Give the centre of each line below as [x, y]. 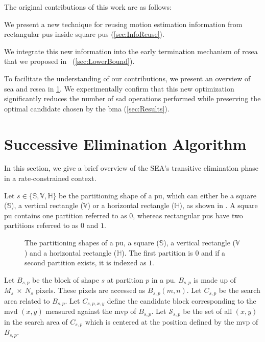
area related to [27, 300]
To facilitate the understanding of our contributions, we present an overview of [127, 78]
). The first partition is [157, 252]
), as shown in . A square [219, 205]
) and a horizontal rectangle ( [71, 252]
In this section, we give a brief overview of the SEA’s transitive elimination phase [131, 168]
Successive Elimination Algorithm [125, 143]
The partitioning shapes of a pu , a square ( [92, 243]
